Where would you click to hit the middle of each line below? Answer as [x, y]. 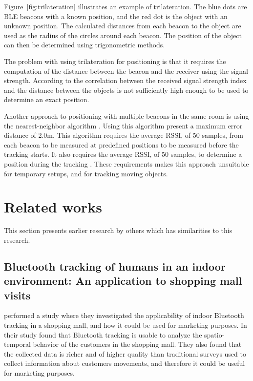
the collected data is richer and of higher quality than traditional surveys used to [125, 353]
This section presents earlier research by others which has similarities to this [118, 230]
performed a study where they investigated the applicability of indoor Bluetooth [124, 315]
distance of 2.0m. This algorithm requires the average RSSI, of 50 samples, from [124, 135]
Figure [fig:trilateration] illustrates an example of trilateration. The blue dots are [126, 6]
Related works [53, 207]
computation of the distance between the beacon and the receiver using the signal [126, 71]
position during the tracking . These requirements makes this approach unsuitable [126, 163]
